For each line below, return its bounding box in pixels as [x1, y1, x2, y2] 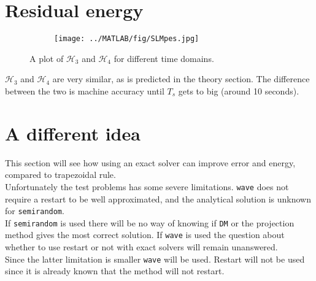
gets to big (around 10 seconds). [178, 84, 299, 97]
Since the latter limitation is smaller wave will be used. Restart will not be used [5, 252, 305, 265]
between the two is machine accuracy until [5, 84, 164, 97]
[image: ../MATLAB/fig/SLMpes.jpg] [54, 34, 199, 44]
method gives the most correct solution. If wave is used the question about [5, 228, 285, 241]
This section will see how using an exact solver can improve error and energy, [5, 156, 296, 169]
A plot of [29, 52, 64, 64]
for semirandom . [5, 204, 64, 217]
